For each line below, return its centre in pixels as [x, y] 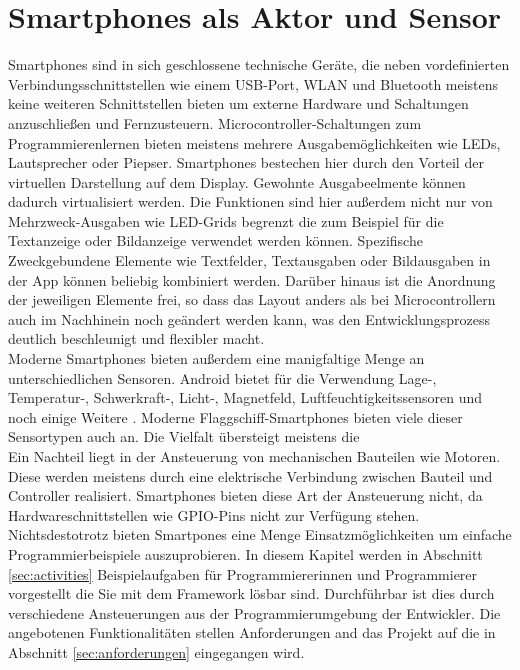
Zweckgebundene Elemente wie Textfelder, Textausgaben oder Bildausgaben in [249, 260]
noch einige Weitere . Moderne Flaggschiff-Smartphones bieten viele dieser [235, 416]
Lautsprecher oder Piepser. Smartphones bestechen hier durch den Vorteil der [246, 162]
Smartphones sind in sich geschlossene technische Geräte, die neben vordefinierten [259, 64]
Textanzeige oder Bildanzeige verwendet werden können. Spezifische [215, 240]
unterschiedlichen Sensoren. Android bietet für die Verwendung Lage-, [222, 377]
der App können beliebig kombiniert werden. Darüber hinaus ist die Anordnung [252, 279]
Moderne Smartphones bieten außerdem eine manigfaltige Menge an [216, 358]
